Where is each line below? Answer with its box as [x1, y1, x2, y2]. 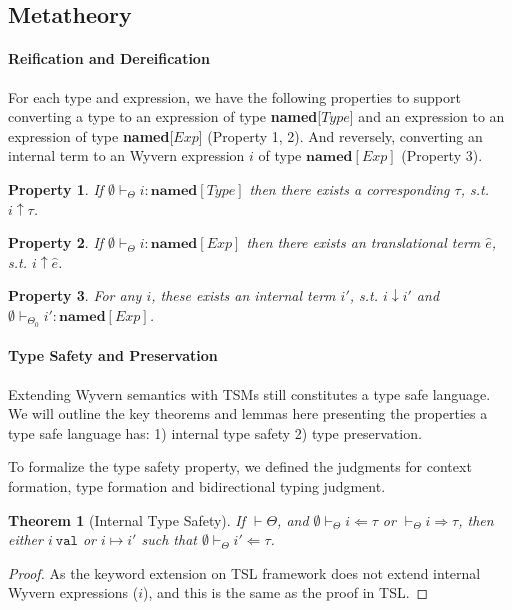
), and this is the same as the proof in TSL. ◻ [143, 582, 429, 603]
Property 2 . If [8, 232, 104, 253]
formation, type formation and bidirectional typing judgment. [8, 475, 386, 496]
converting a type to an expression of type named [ [8, 106, 322, 127]
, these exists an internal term [151, 285, 336, 306]
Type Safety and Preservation [8, 345, 218, 366]
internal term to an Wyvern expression [8, 145, 245, 166]
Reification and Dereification [8, 48, 210, 69]
